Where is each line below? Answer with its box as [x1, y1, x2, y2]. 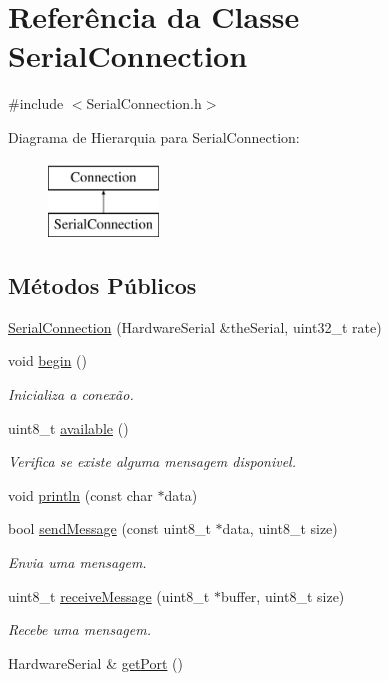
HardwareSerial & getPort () [8, 652, 183, 673]
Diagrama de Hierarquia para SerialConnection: [8, 126, 300, 147]
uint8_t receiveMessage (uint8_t [8, 585, 210, 606]
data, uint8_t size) [222, 518, 338, 539]
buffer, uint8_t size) [220, 585, 345, 606]
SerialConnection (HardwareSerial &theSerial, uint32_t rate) [8, 316, 382, 337]
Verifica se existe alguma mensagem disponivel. [8, 451, 296, 472]
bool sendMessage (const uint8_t [8, 518, 211, 539]
